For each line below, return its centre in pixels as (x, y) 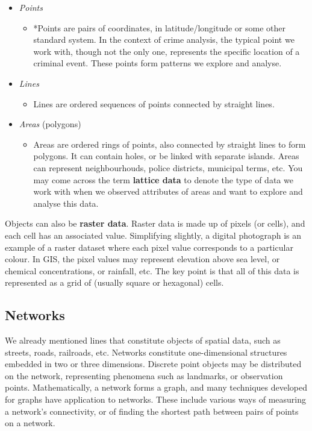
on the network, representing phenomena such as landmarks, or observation (144, 375)
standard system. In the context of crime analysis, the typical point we (164, 39)
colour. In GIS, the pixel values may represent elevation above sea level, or (142, 259)
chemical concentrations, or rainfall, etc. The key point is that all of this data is (152, 270)
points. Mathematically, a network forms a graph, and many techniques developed (156, 387)
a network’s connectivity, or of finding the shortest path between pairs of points (152, 411)
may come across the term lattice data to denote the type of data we (163, 179)
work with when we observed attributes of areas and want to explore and (168, 191)
